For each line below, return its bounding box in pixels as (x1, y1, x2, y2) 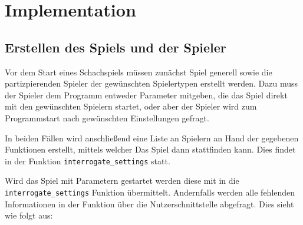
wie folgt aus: (5, 209, 53, 221)
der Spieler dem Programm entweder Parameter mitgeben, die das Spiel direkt (5, 88, 288, 101)
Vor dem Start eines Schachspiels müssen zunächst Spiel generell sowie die (5, 65, 272, 78)
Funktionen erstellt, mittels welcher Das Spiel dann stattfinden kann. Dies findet (5, 143, 296, 155)
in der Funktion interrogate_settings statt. (5, 154, 170, 167)
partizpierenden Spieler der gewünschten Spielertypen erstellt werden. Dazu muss (5, 77, 298, 90)
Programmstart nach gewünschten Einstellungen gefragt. (5, 111, 209, 124)
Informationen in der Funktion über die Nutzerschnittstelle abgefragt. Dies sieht (5, 197, 294, 210)
